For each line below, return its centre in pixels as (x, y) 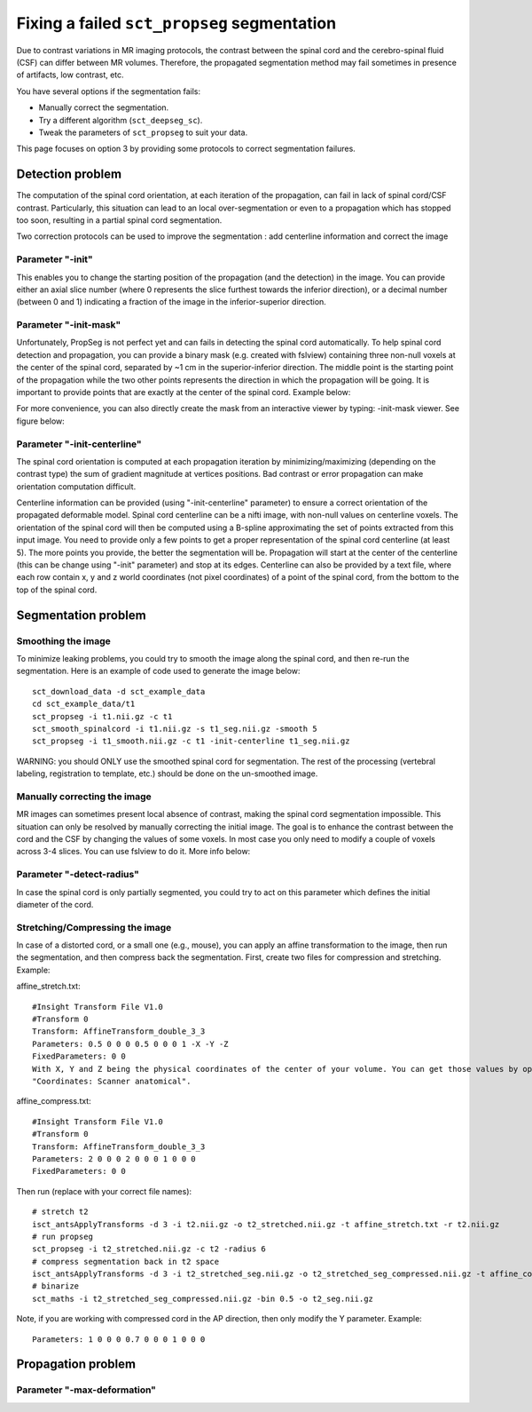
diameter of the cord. (55, 904)
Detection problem (69, 175)
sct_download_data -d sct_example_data (119, 691)
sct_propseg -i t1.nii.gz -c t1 (102, 716)
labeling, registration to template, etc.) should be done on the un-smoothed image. (167, 773)
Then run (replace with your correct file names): (104, 1191)
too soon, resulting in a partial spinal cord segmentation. (119, 220)
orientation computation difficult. (76, 486)
